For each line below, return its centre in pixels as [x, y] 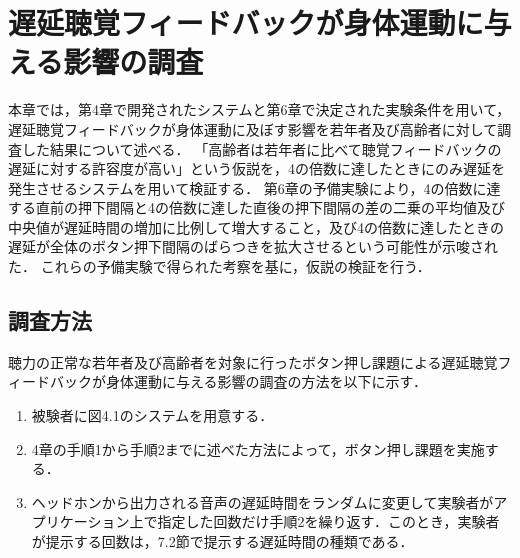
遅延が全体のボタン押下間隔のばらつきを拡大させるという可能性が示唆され [253, 246]
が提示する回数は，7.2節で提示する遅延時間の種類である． [222, 541]
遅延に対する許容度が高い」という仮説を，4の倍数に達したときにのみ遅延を [256, 168]
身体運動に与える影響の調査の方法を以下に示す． [266, 381]
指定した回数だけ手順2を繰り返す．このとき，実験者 [328, 521]
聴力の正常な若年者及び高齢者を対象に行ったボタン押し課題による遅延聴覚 [253, 361]
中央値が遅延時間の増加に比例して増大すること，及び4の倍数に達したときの [256, 226]
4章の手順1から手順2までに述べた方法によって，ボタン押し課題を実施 [258, 448]
